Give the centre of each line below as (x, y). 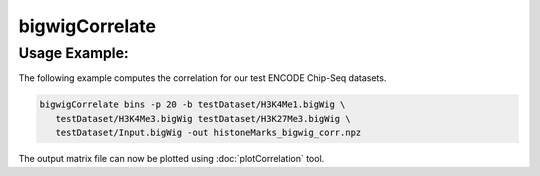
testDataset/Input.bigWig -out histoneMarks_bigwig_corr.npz (208, 133)
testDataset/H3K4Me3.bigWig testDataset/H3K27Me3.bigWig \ (203, 118)
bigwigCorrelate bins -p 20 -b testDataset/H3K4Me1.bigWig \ (192, 104)
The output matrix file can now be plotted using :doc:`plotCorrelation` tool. (171, 159)
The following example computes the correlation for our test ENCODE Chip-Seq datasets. (202, 78)
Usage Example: (73, 53)
